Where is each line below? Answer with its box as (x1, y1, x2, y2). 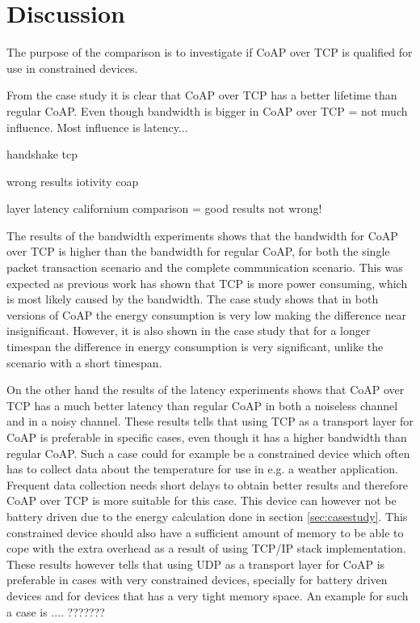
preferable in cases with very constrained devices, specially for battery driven (6, 571, 388, 588)
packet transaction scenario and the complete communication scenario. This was (6, 259, 403, 276)
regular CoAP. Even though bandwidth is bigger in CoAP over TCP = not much (6, 102, 408, 119)
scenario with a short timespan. (6, 354, 162, 371)
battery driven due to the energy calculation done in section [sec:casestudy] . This (6, 507, 408, 524)
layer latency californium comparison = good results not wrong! (6, 200, 322, 217)
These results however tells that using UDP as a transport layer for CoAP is (6, 555, 385, 572)
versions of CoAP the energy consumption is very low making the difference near (6, 306, 406, 323)
